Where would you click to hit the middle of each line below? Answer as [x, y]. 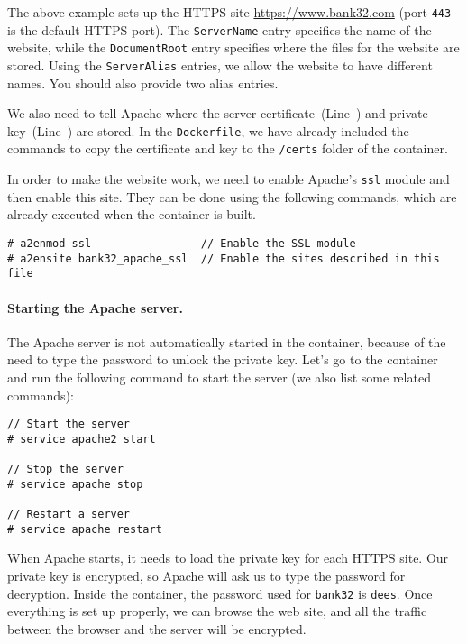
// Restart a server [69, 515]
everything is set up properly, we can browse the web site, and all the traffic [217, 611]
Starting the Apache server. [95, 307]
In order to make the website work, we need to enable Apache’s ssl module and [229, 179]
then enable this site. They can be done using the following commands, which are [232, 196]
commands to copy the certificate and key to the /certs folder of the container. [228, 148]
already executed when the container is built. [132, 214]
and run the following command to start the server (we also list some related [219, 377]
